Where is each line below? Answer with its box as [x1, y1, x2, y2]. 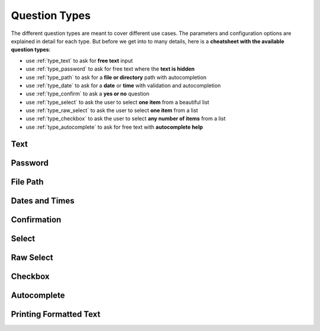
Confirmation [11, 214, 62, 225]
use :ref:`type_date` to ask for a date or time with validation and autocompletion [25, 82, 221, 89]
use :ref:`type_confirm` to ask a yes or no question [25, 90, 150, 97]
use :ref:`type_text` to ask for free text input [25, 57, 133, 64]
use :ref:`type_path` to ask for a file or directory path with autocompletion [25, 74, 207, 81]
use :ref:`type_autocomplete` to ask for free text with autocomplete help [25, 123, 203, 131]
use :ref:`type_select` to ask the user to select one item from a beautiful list [25, 98, 210, 106]
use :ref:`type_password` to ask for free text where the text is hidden [25, 65, 195, 72]
